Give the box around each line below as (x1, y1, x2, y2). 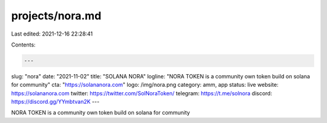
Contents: (11, 41, 36, 48)
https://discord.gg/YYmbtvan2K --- (11, 98, 100, 106)
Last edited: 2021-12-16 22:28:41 (11, 30, 93, 37)
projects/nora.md (11, 9, 102, 22)
